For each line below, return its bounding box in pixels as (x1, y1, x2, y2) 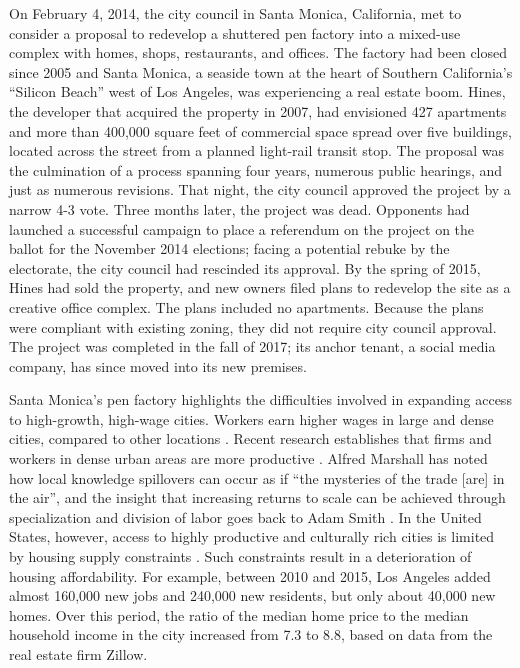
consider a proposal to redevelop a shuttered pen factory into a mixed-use (9, 22, 461, 43)
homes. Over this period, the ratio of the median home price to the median (9, 604, 469, 625)
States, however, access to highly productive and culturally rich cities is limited (9, 526, 495, 547)
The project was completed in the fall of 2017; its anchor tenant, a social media (9, 336, 496, 357)
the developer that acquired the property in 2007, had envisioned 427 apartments (9, 100, 507, 121)
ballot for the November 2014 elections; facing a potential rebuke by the (9, 238, 450, 259)
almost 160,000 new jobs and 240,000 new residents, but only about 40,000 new (9, 585, 496, 606)
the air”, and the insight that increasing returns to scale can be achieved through (9, 487, 506, 508)
